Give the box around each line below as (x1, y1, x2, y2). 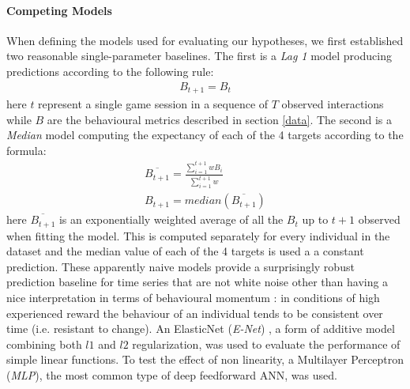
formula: (6, 142, 47, 158)
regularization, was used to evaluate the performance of (132, 335, 401, 352)
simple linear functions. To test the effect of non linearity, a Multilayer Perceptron (6, 351, 404, 368)
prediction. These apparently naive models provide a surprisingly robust (6, 258, 355, 274)
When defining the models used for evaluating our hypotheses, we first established (6, 32, 404, 48)
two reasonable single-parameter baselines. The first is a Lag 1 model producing (6, 47, 392, 64)
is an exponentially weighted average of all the (58, 211, 284, 228)
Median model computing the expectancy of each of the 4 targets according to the (6, 127, 404, 143)
